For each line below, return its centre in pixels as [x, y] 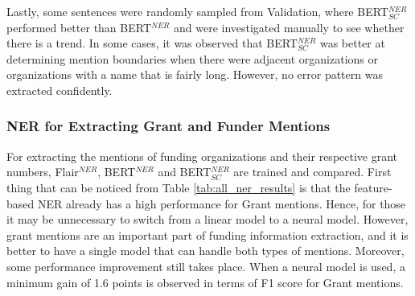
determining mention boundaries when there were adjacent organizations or [193, 58]
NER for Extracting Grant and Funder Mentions [168, 126]
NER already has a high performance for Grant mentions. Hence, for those [222, 203]
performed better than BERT [79, 27]
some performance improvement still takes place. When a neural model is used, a [206, 266]
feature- [373, 187]
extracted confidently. [60, 90]
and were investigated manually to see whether [289, 27]
